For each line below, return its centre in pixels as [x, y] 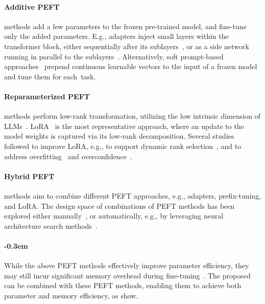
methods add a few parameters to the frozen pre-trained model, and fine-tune [125, 26]
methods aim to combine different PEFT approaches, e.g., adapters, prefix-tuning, [133, 195]
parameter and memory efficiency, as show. [71, 295]
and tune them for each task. [50, 76]
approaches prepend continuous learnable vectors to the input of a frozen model [131, 66]
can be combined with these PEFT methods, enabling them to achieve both [123, 285]
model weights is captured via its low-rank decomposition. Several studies [119, 136]
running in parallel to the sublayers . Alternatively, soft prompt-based [114, 56]
